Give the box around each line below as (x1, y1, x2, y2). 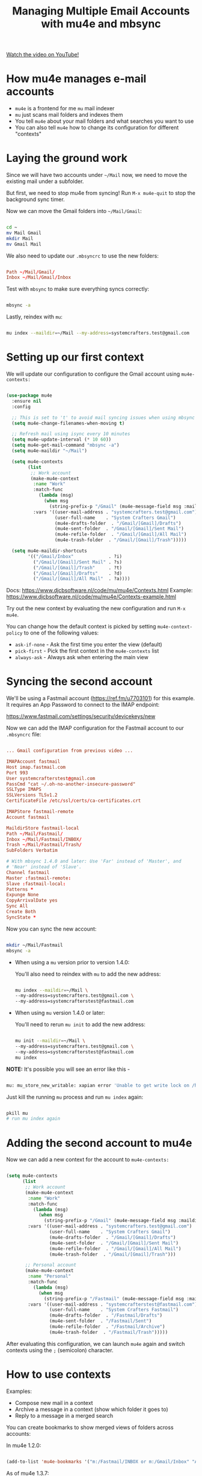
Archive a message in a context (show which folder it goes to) (14, 1406, 168, 1413)
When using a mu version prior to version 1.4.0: (14, 958, 130, 966)
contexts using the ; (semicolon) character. (6, 1347, 114, 1354)
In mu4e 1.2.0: (6, 1442, 41, 1449)
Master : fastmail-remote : (6, 875, 71, 881)
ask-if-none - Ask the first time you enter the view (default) (14, 641, 162, 648)
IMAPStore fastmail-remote (6, 808, 74, 815)
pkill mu (6, 1110, 28, 1116)
